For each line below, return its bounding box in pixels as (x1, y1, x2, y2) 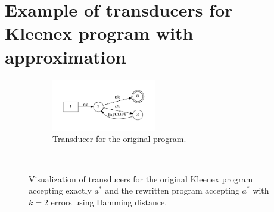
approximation (5, 44, 126, 68)
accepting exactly (29, 184, 92, 197)
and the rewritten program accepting (105, 184, 239, 197)
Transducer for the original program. (52, 132, 186, 145)
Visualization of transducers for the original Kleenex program (29, 172, 253, 185)
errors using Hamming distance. (51, 195, 167, 208)
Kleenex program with (5, 21, 194, 45)
